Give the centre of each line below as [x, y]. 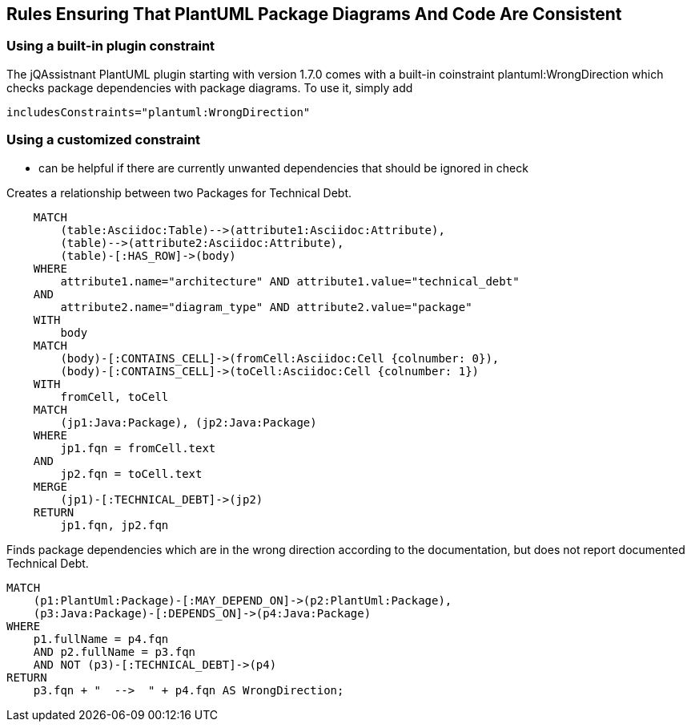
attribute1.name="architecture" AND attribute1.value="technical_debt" [290, 281]
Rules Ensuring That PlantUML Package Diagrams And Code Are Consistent [314, 14]
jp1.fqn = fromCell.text [138, 448]
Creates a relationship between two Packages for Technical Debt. [179, 192]
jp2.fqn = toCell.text [131, 473]
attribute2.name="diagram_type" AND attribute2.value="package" [266, 307]
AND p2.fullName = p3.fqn [114, 651]
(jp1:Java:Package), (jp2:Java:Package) [189, 422]
